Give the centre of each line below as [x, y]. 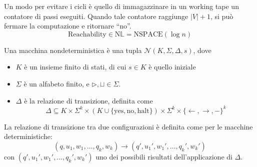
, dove [202, 50]
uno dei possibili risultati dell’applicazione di [164, 156]
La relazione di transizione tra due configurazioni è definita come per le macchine [128, 126]
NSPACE [148, 34]
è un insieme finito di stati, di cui [75, 67]
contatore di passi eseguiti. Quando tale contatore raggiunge [96, 16]
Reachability [87, 34]
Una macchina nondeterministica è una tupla [73, 50]
